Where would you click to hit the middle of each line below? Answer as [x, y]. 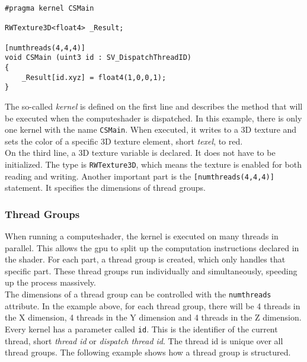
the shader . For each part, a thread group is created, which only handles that [145, 259]
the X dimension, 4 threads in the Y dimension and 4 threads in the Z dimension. [153, 317]
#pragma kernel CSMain [49, 8]
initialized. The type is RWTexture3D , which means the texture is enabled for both [153, 164]
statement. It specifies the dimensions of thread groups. [105, 188]
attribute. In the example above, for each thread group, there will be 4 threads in [153, 305]
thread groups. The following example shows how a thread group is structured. [148, 352]
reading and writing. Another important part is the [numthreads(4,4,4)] [140, 176]
